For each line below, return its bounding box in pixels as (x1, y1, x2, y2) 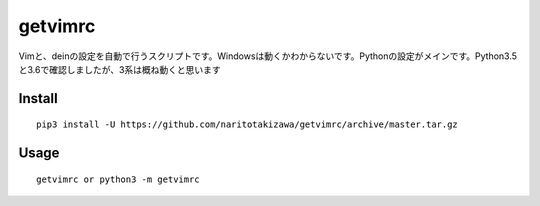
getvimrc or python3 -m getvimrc (36, 173, 200, 185)
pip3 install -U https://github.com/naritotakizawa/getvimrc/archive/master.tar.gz (36, 119, 459, 130)
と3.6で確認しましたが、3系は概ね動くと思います (18, 63, 222, 75)
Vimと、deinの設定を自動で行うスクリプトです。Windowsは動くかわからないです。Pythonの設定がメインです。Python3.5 (18, 50, 518, 62)
